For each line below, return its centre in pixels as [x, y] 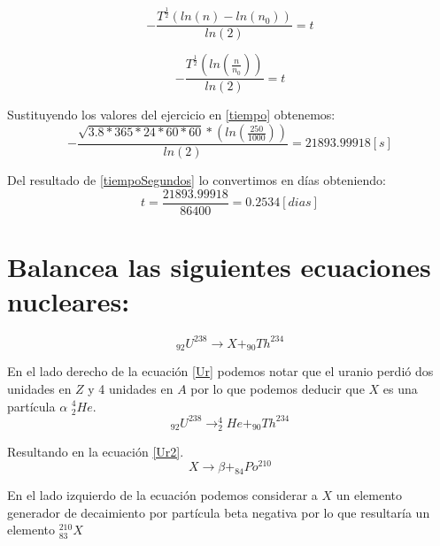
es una [400, 388]
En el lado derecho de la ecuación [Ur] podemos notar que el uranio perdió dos [220, 371]
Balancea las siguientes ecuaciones [219, 266]
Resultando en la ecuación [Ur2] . [96, 451]
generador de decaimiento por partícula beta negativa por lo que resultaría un [219, 512]
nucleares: [69, 301]
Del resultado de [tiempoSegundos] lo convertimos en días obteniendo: [197, 180]
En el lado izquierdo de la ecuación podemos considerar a [162, 495]
